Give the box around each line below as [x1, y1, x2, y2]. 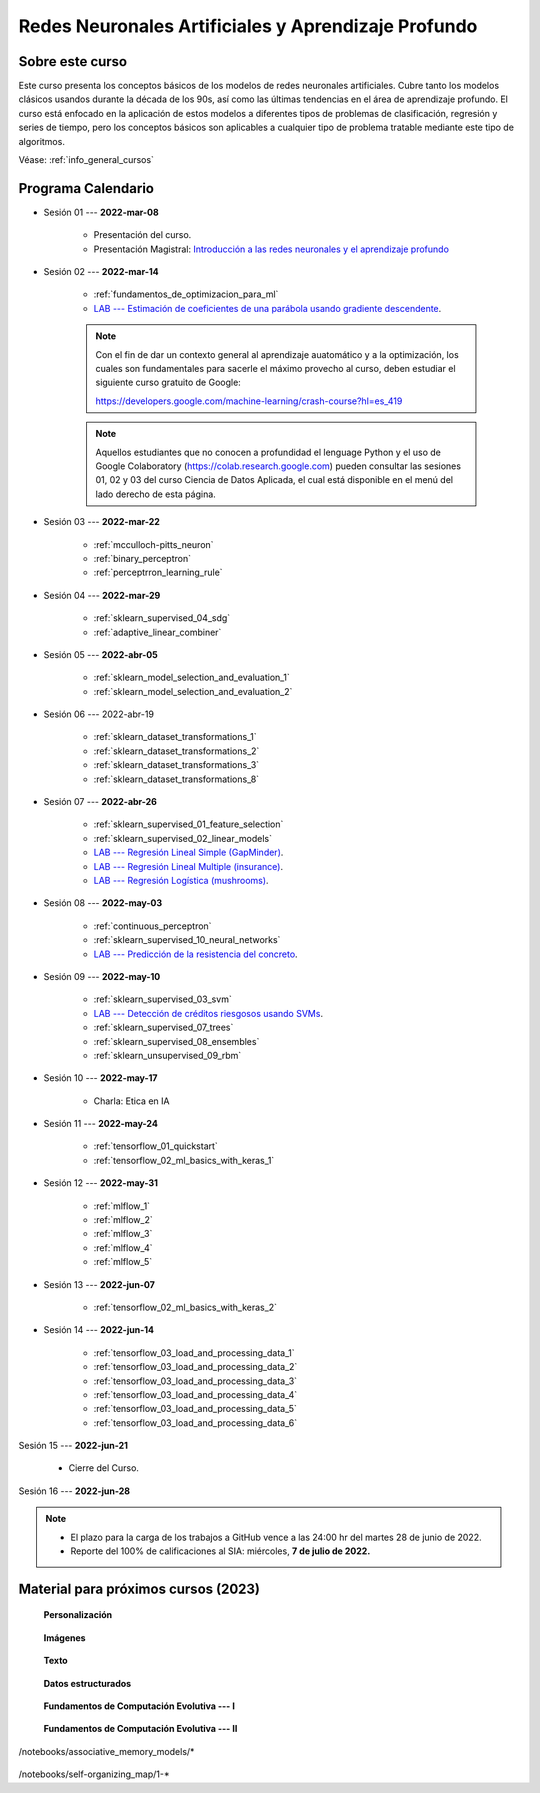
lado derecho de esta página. [95, 488, 217, 500]
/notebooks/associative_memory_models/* [18, 1745, 195, 1757]
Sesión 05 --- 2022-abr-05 [43, 648, 159, 660]
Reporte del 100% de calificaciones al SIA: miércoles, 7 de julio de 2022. [70, 1545, 371, 1557]
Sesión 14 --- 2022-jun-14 [43, 1324, 155, 1336]
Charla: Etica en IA [93, 1095, 170, 1107]
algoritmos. [18, 135, 65, 147]
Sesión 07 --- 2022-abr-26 [43, 796, 157, 808]
